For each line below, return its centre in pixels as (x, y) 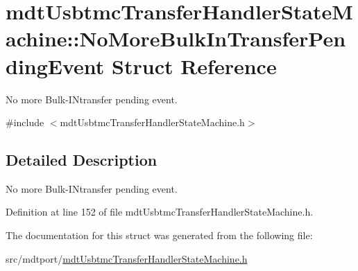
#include (25, 122)
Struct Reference (194, 65)
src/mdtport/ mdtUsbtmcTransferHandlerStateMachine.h (127, 258)
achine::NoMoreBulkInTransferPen (176, 38)
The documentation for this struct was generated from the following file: (159, 235)
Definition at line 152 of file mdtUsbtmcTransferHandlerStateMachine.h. (160, 212)
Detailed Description (82, 160)
